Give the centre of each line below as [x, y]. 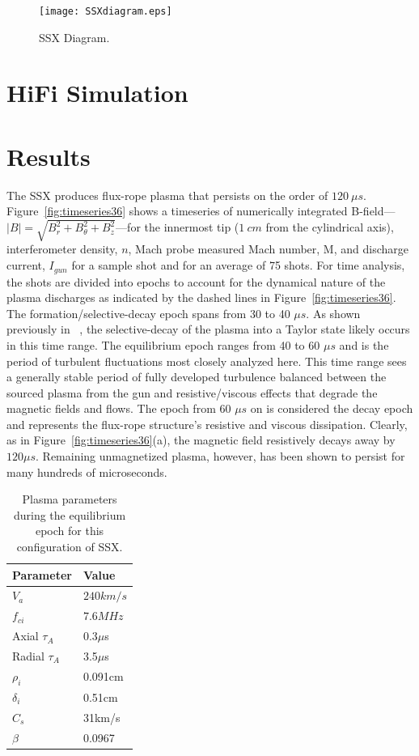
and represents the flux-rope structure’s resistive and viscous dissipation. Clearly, [207, 424]
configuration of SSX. [70, 547]
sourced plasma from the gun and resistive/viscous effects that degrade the [192, 392]
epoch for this [70, 531]
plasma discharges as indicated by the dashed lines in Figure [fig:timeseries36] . [201, 297]
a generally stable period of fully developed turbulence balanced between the [197, 377]
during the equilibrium [70, 514]
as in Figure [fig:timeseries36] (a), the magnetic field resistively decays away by [201, 440]
